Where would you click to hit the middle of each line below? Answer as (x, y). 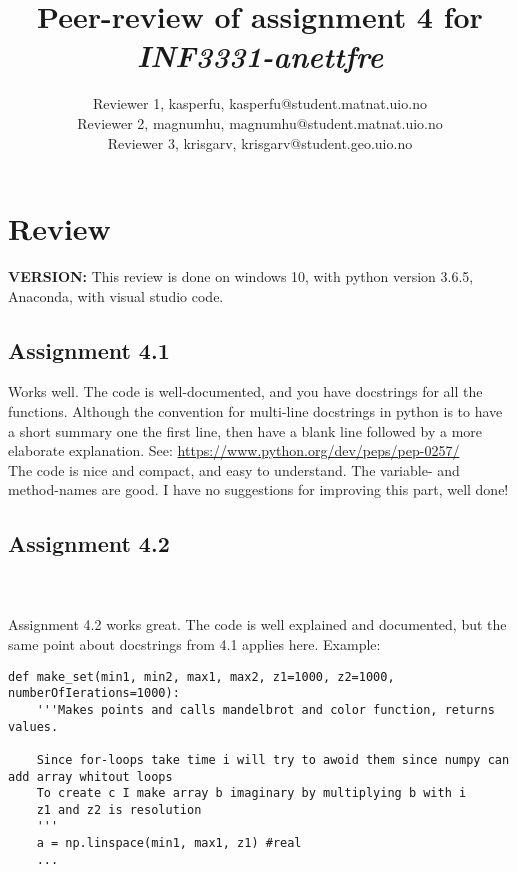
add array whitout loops (90, 776)
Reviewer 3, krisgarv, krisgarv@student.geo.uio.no (260, 142)
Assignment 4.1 (89, 349)
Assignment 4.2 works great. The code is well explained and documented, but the (257, 624)
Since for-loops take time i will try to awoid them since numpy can (273, 759)
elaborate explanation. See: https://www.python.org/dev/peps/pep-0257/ (234, 450)
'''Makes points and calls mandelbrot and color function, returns (265, 709)
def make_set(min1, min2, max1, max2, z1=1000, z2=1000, (201, 676)
